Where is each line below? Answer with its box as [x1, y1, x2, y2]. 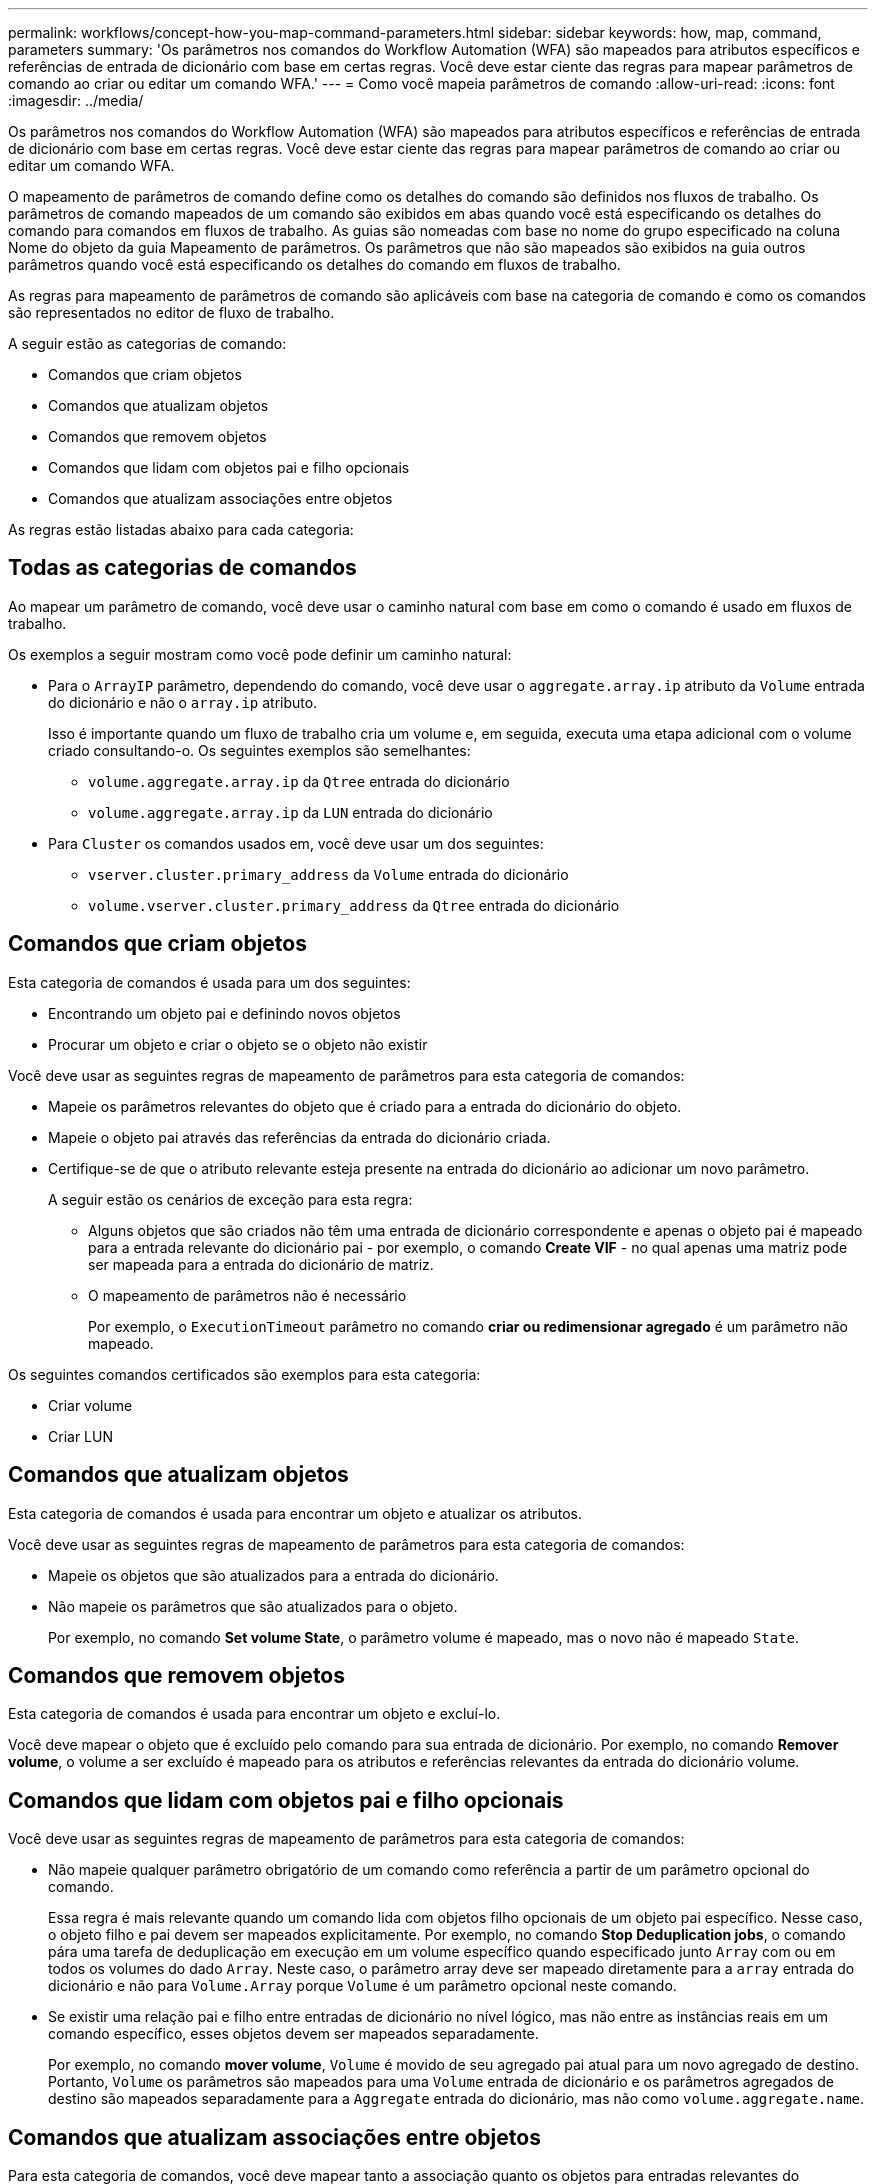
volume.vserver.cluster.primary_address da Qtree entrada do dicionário [88, 896, 620, 914]
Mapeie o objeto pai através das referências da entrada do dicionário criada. [48, 1128, 551, 1146]
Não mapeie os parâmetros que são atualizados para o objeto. [48, 1597, 458, 1615]
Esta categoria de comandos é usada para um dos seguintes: [8, 973, 411, 991]
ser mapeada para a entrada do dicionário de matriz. [88, 1255, 434, 1273]
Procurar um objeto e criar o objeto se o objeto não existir [48, 1035, 428, 1053]
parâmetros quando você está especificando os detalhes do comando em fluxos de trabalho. [8, 256, 621, 273]
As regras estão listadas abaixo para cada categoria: [8, 521, 354, 538]
